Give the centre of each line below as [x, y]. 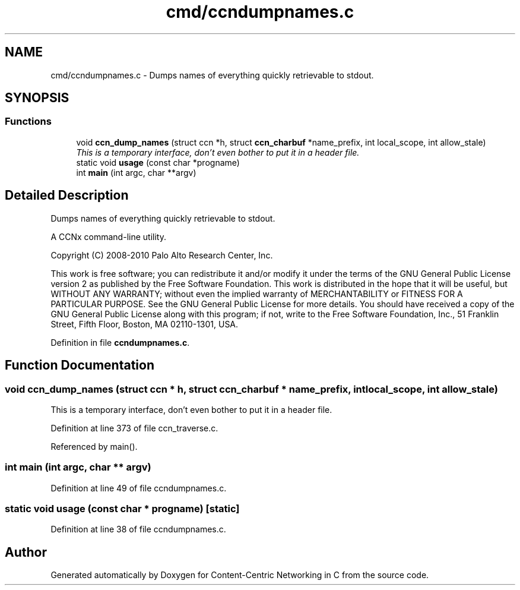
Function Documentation [80, 365]
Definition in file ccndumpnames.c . [120, 342]
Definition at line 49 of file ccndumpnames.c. [139, 488]
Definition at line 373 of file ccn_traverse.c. [134, 428]
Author [26, 552]
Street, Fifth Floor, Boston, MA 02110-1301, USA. [145, 324]
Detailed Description [67, 195]
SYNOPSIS [37, 98]
